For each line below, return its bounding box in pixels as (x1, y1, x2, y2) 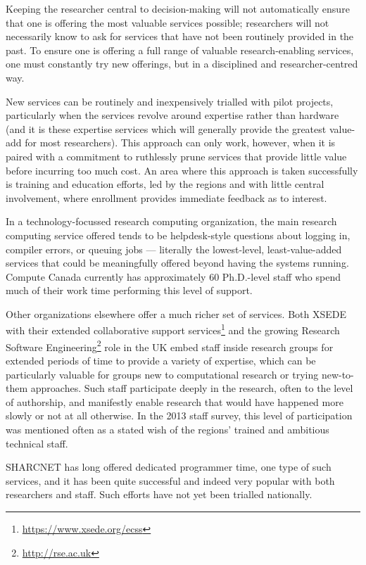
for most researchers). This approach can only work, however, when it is (25, 135, 336, 150)
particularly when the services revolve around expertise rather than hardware (6, 108, 339, 122)
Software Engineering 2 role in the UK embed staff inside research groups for (6, 337, 334, 354)
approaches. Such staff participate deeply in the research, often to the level (30, 381, 353, 395)
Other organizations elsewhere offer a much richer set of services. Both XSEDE (6, 306, 346, 321)
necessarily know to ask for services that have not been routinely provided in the (6, 29, 354, 44)
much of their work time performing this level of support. (6, 283, 253, 298)
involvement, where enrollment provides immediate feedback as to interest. (6, 190, 327, 205)
